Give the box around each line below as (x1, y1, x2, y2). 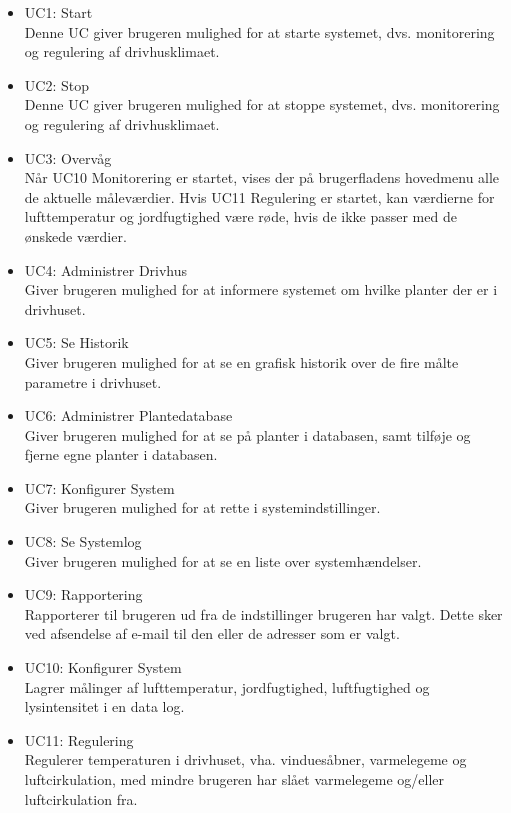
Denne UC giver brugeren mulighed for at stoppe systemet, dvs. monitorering (24, 94, 500, 115)
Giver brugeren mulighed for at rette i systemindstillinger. (24, 497, 381, 518)
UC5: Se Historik (24, 332, 129, 353)
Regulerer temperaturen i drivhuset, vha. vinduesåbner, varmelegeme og (24, 749, 467, 770)
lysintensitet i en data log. (24, 696, 185, 717)
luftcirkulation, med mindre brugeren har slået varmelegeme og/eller (24, 769, 444, 789)
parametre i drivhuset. (24, 371, 162, 392)
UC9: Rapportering (24, 584, 143, 605)
